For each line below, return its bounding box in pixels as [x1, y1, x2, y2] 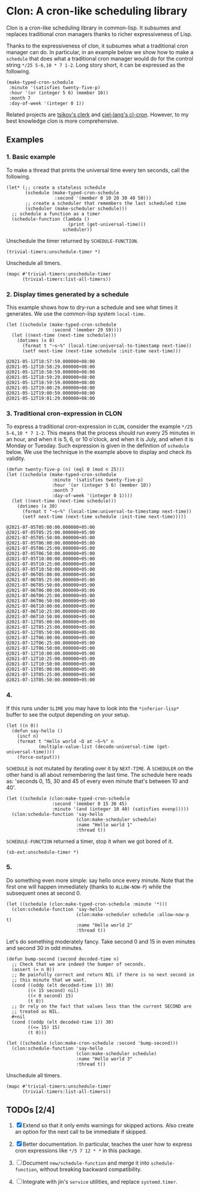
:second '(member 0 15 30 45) [52, 801, 128, 807]
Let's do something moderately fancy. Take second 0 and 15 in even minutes [6, 938, 196, 945]
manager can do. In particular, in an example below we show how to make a [6, 48, 194, 55]
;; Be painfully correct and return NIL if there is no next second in [11, 972, 195, 978]
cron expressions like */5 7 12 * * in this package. [14, 1147, 142, 1154]
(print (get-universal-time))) [68, 221, 146, 227]
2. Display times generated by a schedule [6, 290, 129, 298]
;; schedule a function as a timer [11, 210, 101, 217]
